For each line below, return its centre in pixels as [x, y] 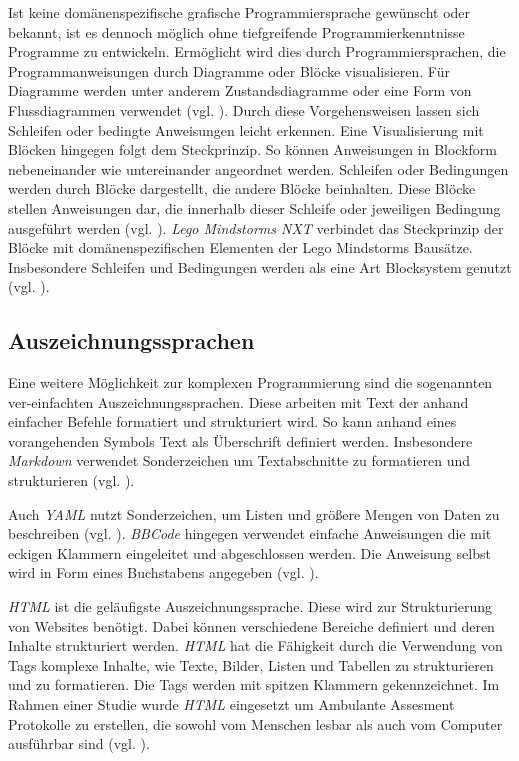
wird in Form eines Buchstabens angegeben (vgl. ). [163, 572]
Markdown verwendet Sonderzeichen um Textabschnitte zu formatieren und [239, 460]
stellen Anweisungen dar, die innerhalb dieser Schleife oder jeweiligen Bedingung [254, 207]
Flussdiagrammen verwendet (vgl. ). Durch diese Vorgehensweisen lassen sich [244, 109]
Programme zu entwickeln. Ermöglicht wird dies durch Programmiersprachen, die [257, 51]
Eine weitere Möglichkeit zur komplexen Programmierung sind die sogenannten [250, 382]
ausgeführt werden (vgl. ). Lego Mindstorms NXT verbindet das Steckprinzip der [256, 227]
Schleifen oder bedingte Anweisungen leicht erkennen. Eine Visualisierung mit [246, 129]
